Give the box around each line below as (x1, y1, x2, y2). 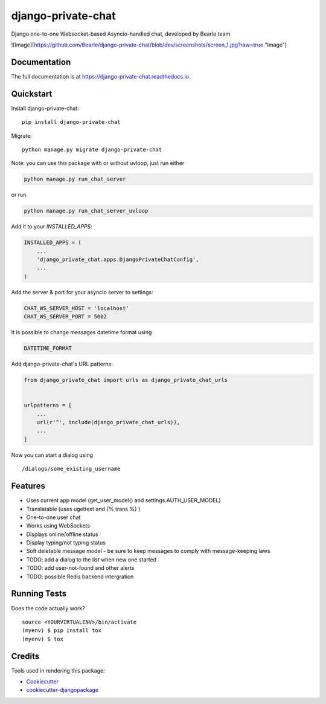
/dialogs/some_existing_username (22, 465, 121, 473)
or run (11, 191, 27, 199)
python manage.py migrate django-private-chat (22, 146, 162, 153)
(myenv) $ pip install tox (22, 627, 102, 634)
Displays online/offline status (26, 531, 99, 538)
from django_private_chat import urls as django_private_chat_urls (24, 376, 228, 384)
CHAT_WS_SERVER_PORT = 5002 (24, 313, 107, 320)
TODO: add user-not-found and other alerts (26, 564, 135, 572)
